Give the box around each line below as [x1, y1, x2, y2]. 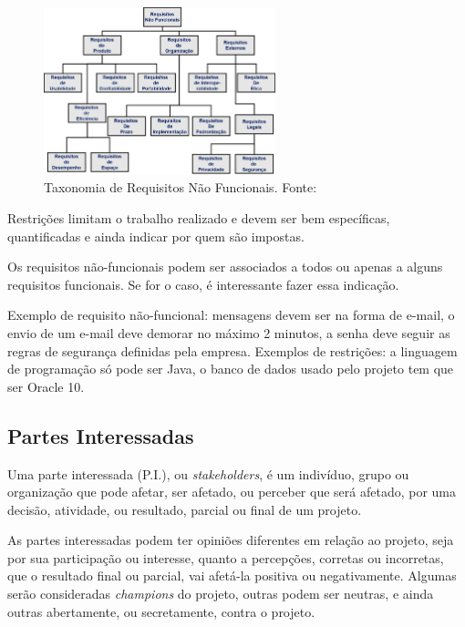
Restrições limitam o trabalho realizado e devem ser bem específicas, [7, 208, 390, 227]
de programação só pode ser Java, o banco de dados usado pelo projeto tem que [7, 359, 454, 378]
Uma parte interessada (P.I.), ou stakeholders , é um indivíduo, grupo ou [7, 464, 409, 483]
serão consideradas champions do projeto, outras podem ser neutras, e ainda [7, 584, 434, 603]
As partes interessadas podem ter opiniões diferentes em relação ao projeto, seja [7, 530, 454, 550]
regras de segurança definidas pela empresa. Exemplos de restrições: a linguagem [7, 341, 458, 360]
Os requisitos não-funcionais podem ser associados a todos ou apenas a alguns [7, 257, 443, 276]
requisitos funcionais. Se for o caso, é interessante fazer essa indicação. [7, 274, 399, 293]
